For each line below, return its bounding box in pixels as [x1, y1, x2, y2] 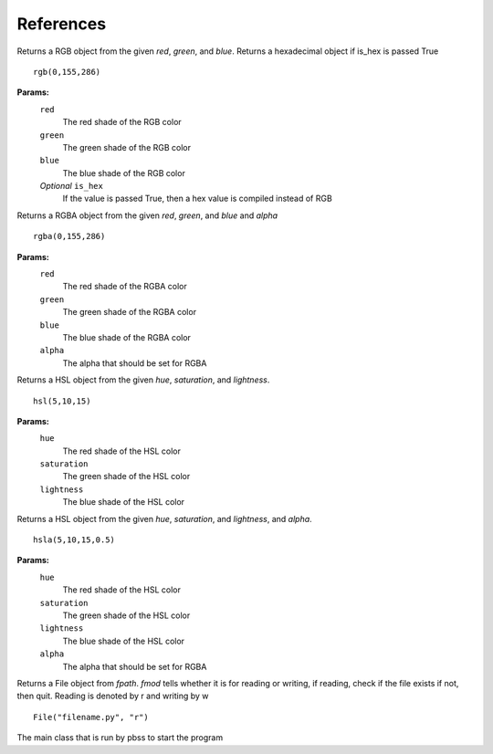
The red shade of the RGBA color [62, 281, 187, 292]
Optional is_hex [39, 181, 104, 192]
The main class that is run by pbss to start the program [16, 732, 224, 743]
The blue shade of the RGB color [62, 167, 186, 178]
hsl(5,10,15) [33, 395, 91, 406]
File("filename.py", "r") [33, 712, 150, 722]
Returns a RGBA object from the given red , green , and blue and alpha [16, 210, 278, 221]
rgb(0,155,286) [33, 67, 101, 77]
